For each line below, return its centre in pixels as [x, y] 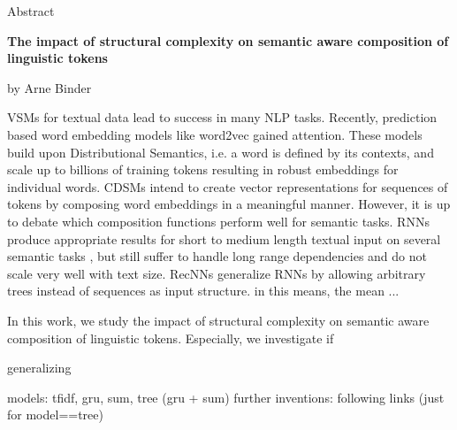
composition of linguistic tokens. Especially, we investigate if [171, 338]
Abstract [31, 11]
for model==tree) [55, 415]
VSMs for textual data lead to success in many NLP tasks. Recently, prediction [222, 117]
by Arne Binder [50, 87]
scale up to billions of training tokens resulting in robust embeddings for [203, 169]
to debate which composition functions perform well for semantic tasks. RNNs [218, 221]
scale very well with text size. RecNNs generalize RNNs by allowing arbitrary [217, 273]
